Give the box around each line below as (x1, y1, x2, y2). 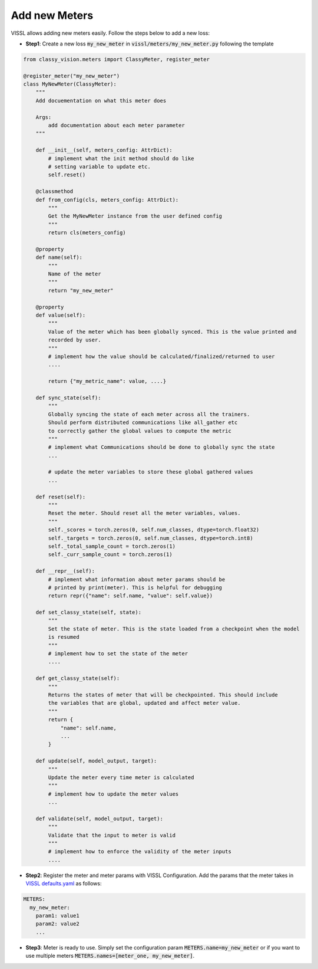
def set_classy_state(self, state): (35, 609, 141, 616)
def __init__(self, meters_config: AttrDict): (35, 147, 173, 153)
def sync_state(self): (35, 394, 101, 401)
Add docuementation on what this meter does (35, 97, 167, 104)
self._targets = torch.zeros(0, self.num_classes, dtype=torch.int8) (48, 534, 253, 541)
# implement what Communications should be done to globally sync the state (48, 444, 275, 451)
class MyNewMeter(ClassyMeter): (23, 81, 117, 88)
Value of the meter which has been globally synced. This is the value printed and (48, 328, 297, 335)
